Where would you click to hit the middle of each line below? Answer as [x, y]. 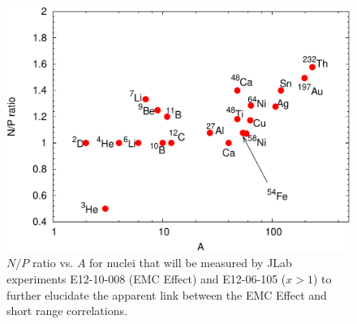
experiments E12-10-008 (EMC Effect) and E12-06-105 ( [146, 279]
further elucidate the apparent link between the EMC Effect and [167, 294]
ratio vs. [53, 263]
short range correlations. [67, 311]
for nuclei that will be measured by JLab [191, 263]
